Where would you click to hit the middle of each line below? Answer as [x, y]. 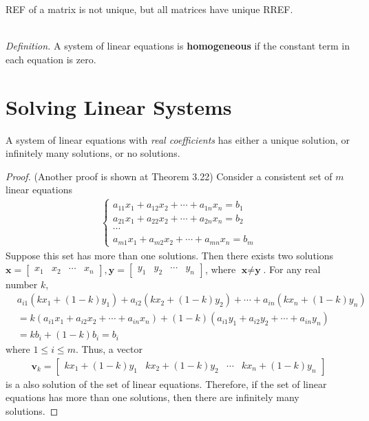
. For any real [292, 269]
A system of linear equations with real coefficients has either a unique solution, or [178, 139]
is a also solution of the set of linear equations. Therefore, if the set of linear [166, 384]
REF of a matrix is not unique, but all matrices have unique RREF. [149, 9]
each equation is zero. [51, 59]
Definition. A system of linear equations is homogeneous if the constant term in [178, 46]
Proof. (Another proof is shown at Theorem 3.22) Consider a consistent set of [169, 176]
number [22, 284]
